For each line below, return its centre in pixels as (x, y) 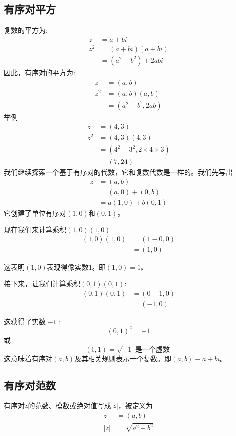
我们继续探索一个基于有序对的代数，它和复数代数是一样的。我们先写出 (118, 172)
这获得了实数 (25, 321)
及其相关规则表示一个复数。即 (123, 358)
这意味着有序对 (28, 358)
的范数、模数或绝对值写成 (70, 406)
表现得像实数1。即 (76, 267)
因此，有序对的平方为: (40, 72)
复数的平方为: (26, 30)
